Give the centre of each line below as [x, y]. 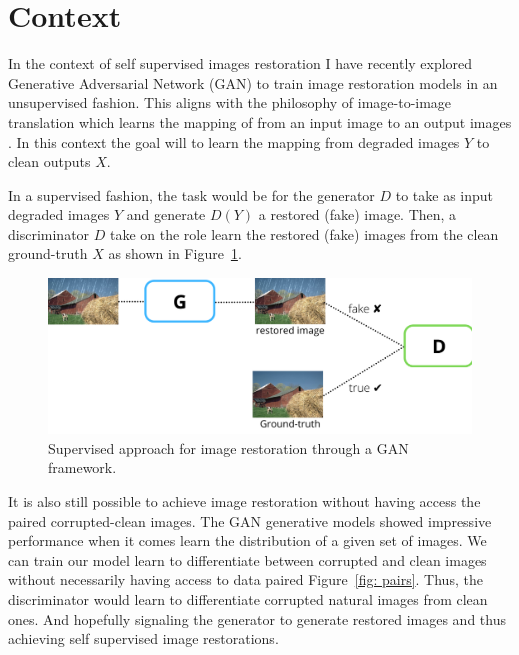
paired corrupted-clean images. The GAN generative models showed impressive [250, 520]
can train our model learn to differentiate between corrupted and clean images [247, 559]
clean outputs [49, 161]
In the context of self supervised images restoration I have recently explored [240, 63]
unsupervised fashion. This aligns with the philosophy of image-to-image [230, 102]
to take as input [444, 194]
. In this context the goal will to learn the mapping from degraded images [234, 141]
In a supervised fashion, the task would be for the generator [191, 194]
